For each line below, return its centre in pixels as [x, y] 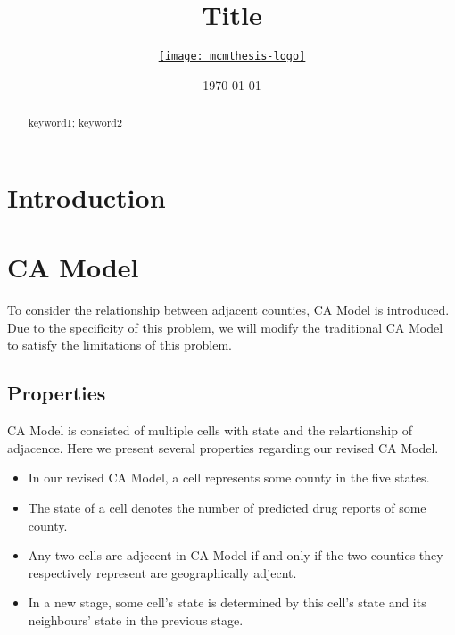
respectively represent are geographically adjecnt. [162, 572]
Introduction [87, 197]
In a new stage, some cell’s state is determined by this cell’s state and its [227, 602]
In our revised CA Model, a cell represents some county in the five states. [229, 478]
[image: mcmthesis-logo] [232, 57]
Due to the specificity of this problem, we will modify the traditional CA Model [225, 327]
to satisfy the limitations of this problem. [120, 345]
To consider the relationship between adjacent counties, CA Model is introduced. [228, 310]
